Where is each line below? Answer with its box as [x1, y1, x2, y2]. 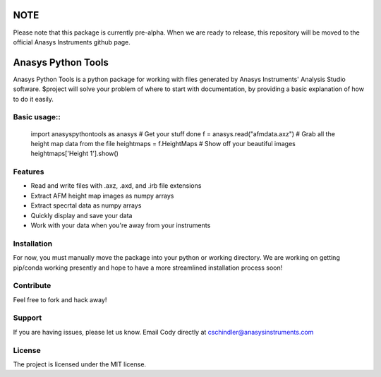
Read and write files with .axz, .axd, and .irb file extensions [30, 181, 202, 190]
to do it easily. [13, 95, 54, 103]
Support [13, 313, 42, 323]
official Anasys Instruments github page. [13, 37, 131, 46]
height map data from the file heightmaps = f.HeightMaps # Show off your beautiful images [30, 139, 296, 148]
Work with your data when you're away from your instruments [30, 221, 211, 229]
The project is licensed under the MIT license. [13, 360, 147, 369]
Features [13, 167, 44, 176]
